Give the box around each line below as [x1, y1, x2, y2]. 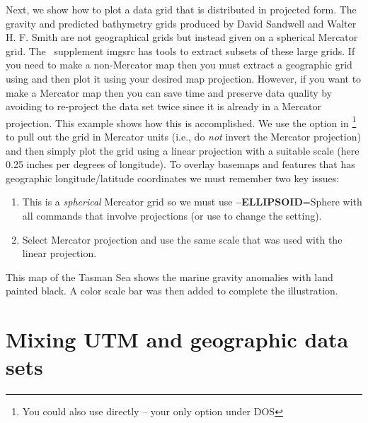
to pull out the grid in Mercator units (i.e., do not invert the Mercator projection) [6, 129, 361, 143]
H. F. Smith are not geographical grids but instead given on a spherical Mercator [6, 30, 358, 44]
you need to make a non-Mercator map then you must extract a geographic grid [6, 57, 352, 72]
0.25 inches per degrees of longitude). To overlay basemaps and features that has [6, 157, 355, 172]
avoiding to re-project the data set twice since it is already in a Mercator [6, 99, 322, 114]
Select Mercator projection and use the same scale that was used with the [22, 232, 343, 246]
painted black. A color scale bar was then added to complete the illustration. [6, 283, 338, 298]
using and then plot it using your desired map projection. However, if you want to [6, 71, 362, 85]
